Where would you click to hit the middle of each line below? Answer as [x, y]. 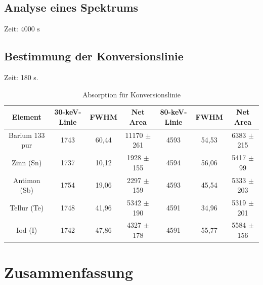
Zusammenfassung [69, 272]
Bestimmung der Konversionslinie [94, 56]
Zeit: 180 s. [21, 77]
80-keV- [173, 112]
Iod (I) [27, 230]
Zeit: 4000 [19, 29]
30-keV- [68, 112]
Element [27, 116]
